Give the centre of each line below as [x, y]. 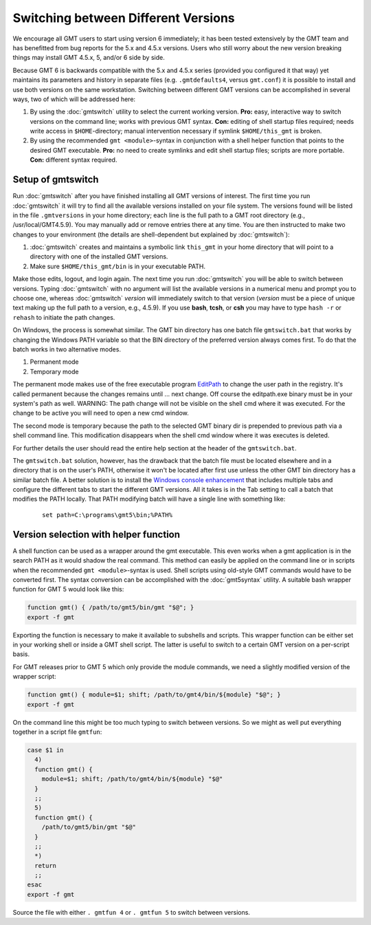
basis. [21, 654]
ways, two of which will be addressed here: [74, 99]
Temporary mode [54, 371]
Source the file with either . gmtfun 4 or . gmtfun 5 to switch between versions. [132, 912]
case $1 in [45, 750]
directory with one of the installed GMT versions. [99, 257]
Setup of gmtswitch [56, 180]
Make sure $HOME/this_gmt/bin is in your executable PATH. [118, 266]
